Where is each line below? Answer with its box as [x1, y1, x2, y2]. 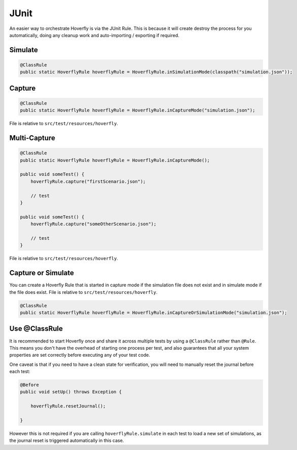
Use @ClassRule [9, 324, 63, 333]
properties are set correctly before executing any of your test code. [9, 352, 151, 358]
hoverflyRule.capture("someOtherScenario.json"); [30, 221, 157, 227]
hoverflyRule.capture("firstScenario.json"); [30, 178, 146, 184]
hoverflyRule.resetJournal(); [30, 403, 106, 409]
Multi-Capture [9, 134, 56, 142]
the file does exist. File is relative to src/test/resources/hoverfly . [9, 289, 158, 295]
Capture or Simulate [9, 269, 75, 277]
